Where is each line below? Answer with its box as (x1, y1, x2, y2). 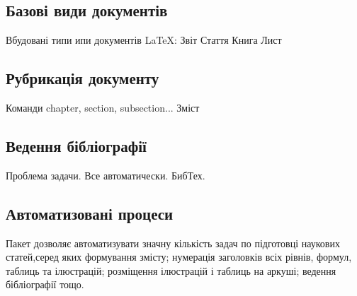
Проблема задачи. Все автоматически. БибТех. (6, 167, 205, 182)
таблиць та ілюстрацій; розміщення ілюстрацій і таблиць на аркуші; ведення (6, 263, 336, 278)
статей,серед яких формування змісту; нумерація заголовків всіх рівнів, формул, (6, 249, 352, 264)
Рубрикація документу (6, 67, 159, 89)
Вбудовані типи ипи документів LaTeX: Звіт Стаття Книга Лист (6, 32, 282, 47)
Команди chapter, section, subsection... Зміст (6, 100, 200, 114)
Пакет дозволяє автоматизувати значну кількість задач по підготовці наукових (6, 235, 340, 250)
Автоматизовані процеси (6, 202, 174, 224)
